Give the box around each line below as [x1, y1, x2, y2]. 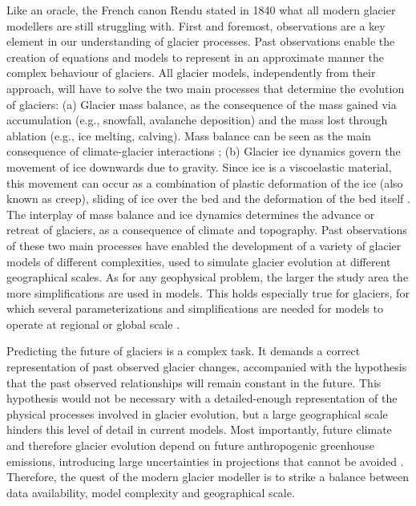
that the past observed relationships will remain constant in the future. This [6, 374, 382, 391]
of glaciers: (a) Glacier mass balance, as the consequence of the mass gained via [6, 95, 397, 112]
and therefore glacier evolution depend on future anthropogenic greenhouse [6, 437, 374, 454]
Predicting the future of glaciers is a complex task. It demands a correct [6, 342, 361, 359]
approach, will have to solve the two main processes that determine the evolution [6, 79, 405, 96]
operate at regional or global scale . [6, 315, 180, 332]
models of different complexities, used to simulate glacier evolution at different [6, 253, 391, 269]
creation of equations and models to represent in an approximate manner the [6, 48, 384, 65]
